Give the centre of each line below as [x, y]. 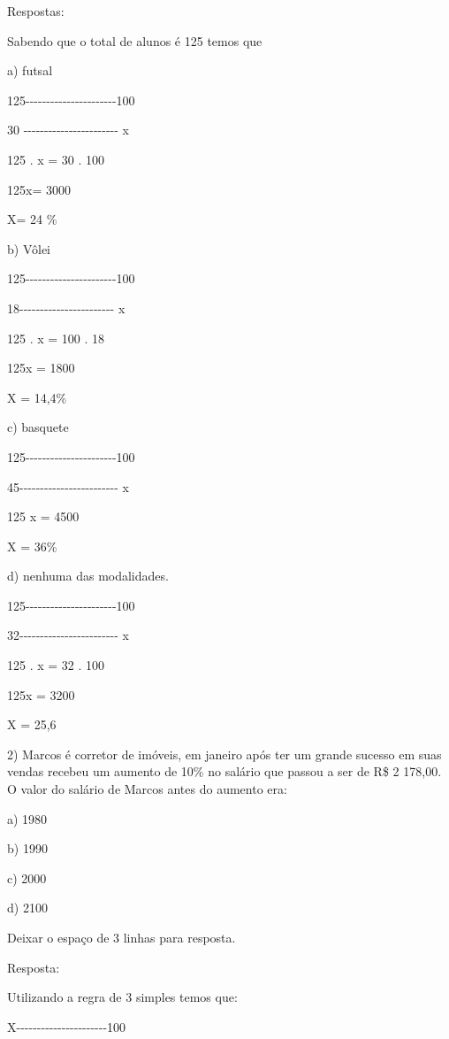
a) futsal [30, 70]
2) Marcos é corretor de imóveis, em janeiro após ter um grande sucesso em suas [224, 754]
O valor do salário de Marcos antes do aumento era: [147, 789]
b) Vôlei [29, 248]
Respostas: [36, 11]
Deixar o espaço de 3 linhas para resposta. [122, 937]
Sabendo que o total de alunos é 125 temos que [135, 40]
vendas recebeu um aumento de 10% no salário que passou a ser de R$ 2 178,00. [224, 771]
